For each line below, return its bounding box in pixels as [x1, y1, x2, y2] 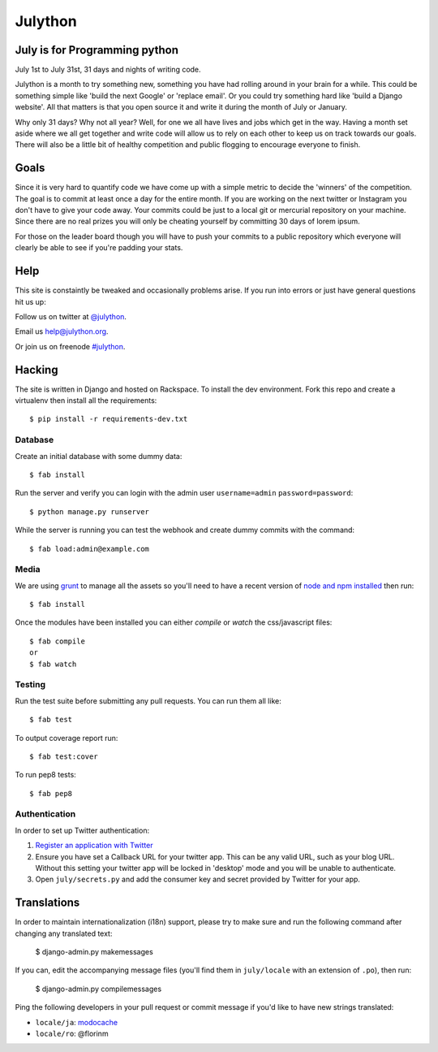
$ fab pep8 [29, 789, 73, 798]
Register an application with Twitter [35, 841, 153, 851]
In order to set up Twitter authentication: [15, 825, 150, 835]
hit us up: [15, 297, 46, 306]
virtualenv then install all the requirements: [15, 396, 157, 405]
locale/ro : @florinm [35, 1028, 109, 1039]
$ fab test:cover [29, 751, 98, 761]
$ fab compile [29, 636, 85, 646]
